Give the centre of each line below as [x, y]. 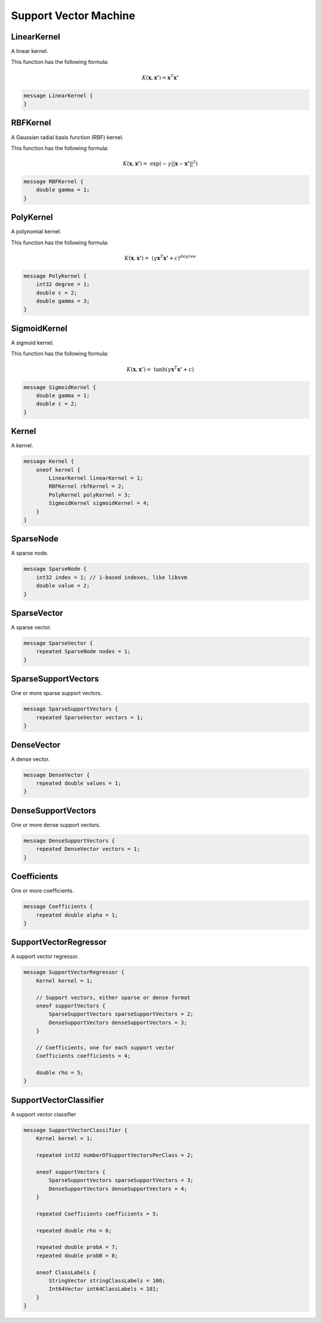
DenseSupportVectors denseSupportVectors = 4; [118, 1189]
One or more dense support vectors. [56, 825]
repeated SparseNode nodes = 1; [83, 652]
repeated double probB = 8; [77, 1255]
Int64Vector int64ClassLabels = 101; [104, 1289]
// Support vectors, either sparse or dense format [113, 997]
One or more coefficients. [42, 891]
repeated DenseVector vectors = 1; [88, 849]
